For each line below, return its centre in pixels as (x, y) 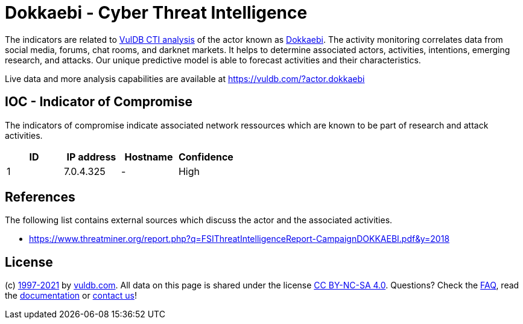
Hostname (149, 157)
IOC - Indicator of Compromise (99, 102)
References (40, 197)
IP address (91, 157)
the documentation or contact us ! (71, 296)
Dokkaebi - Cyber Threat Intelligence (156, 13)
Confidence (206, 157)
